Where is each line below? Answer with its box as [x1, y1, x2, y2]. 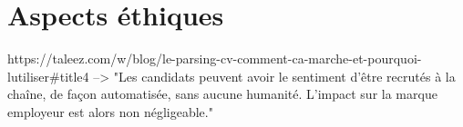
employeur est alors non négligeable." [7, 102, 213, 121]
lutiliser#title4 [7, 66, 89, 85]
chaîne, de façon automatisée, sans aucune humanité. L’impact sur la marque [7, 84, 437, 103]
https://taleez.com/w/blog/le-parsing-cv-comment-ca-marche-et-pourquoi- [7, 49, 422, 68]
